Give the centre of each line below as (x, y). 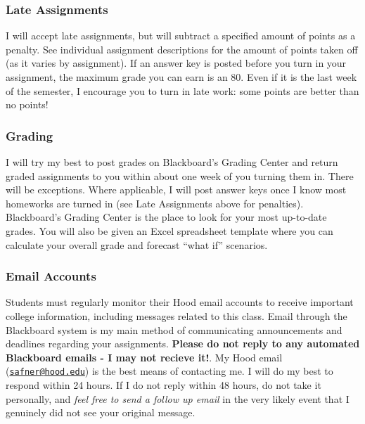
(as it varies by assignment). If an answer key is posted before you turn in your (176, 63)
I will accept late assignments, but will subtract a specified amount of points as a (181, 36)
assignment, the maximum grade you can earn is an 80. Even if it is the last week (181, 77)
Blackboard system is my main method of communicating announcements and (174, 329)
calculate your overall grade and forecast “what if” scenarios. (137, 244)
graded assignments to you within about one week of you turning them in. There (180, 175)
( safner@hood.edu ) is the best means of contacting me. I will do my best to (169, 371)
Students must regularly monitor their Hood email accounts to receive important (180, 302)
